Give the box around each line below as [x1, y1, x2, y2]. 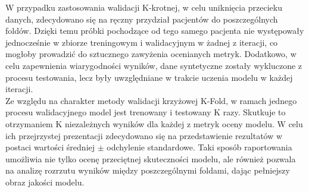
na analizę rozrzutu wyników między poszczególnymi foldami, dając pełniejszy [5, 164, 290, 177]
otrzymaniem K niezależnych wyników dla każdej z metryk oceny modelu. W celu [5, 117, 303, 130]
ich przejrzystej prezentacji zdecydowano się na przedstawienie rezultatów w [5, 129, 283, 141]
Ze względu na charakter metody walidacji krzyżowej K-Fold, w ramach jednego [5, 94, 297, 106]
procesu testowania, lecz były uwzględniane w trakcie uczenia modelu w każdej [5, 71, 293, 83]
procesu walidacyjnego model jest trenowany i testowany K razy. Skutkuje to [5, 106, 286, 118]
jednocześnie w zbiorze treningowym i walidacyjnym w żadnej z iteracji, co [5, 36, 278, 48]
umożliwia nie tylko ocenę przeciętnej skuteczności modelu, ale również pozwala [5, 152, 296, 165]
